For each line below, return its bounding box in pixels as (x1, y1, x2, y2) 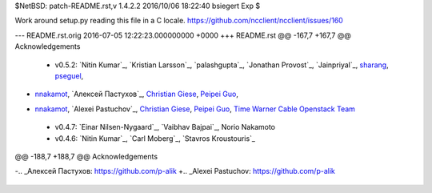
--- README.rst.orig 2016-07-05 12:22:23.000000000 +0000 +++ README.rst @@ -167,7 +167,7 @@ (14, 30, 351, 40)
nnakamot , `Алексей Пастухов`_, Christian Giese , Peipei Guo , (34, 89, 239, 99)
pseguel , (54, 70, 84, 80)
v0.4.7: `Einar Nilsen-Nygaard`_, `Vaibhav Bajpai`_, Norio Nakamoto (54, 123, 276, 132)
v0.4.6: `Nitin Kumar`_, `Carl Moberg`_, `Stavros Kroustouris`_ (54, 133, 256, 143)
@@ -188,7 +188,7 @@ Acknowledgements (14, 151, 158, 161)
